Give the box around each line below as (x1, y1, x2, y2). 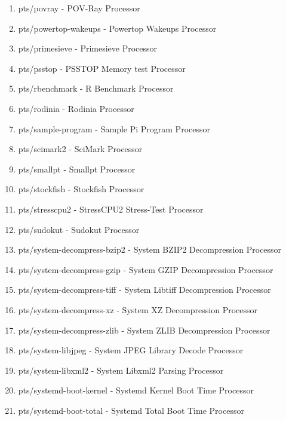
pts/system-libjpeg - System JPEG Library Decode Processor (18, 344, 244, 356)
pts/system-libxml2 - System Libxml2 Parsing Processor (18, 364, 224, 376)
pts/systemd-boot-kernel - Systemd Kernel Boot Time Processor (18, 384, 254, 396)
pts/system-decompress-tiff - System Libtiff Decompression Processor (18, 283, 271, 296)
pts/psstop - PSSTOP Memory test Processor (18, 62, 186, 74)
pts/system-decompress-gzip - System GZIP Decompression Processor (18, 263, 273, 275)
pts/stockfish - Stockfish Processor (18, 183, 144, 195)
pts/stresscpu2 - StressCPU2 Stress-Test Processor (18, 202, 204, 215)
